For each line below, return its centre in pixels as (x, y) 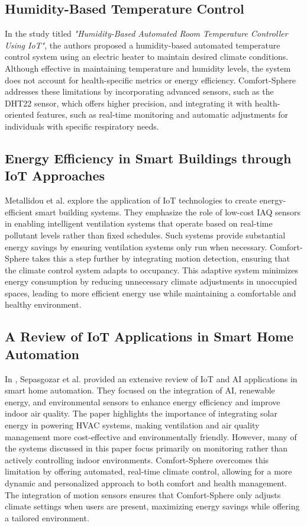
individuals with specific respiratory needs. (82, 126)
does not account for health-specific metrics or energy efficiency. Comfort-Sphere (150, 80)
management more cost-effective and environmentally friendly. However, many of (151, 436)
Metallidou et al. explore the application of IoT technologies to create (131, 200)
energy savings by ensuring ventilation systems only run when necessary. (136, 246)
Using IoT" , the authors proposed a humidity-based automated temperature (143, 45)
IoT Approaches (55, 175)
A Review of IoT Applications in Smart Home (149, 336)
